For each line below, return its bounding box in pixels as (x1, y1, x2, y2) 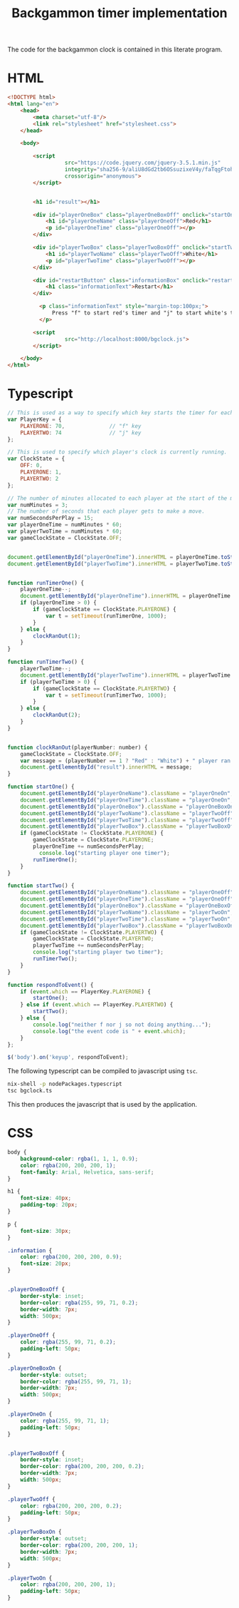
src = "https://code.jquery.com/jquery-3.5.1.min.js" (64, 159, 221, 167)
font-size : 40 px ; (20, 1194, 72, 1202)
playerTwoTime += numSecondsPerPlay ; (33, 942, 144, 949)
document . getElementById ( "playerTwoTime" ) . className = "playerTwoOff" (20, 816, 234, 824)
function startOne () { (7, 783, 75, 791)
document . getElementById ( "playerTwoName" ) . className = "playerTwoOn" (20, 908, 231, 916)
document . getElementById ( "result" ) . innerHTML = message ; (20, 764, 193, 771)
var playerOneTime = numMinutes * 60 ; (7, 521, 122, 528)
